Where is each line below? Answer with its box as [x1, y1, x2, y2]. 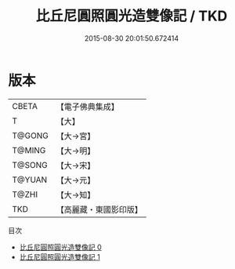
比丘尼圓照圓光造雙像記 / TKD [35, 7, 228, 25]
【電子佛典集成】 [56, 101, 119, 112]
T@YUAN [12, 174, 48, 185]
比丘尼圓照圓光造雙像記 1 [19, 252, 100, 261]
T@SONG [12, 159, 49, 170]
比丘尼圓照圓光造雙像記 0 [19, 242, 102, 252]
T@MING [12, 144, 46, 155]
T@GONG [12, 130, 49, 141]
